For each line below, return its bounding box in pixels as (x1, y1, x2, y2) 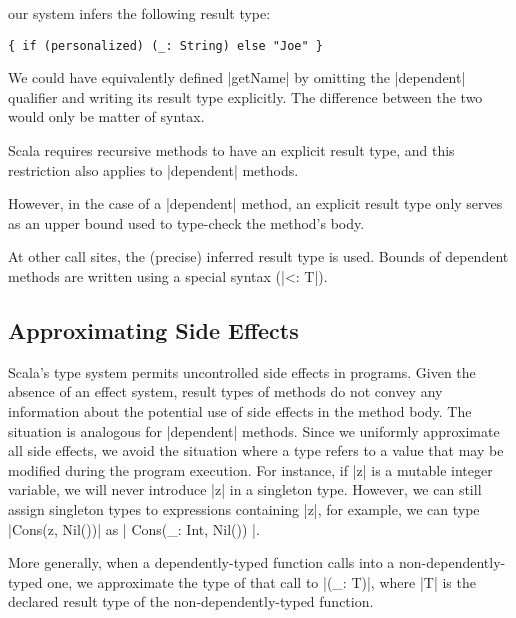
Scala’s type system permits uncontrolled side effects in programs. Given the (8, 361, 476, 382)
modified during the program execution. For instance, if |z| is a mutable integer (8, 459, 493, 480)
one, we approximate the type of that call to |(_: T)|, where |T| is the (47, 571, 476, 592)
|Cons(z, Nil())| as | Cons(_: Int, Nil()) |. (8, 518, 260, 539)
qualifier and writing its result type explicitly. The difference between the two (8, 86, 483, 107)
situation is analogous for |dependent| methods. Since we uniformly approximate (8, 420, 500, 441)
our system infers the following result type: (8, 3, 271, 23)
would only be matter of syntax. (8, 106, 205, 127)
